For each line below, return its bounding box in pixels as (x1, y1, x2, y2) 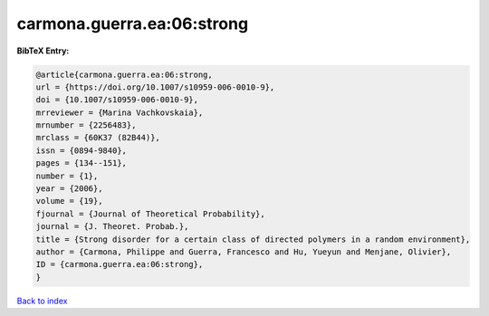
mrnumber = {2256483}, (35, 120, 137, 130)
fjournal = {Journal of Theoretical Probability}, (35, 208, 266, 219)
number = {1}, (35, 170, 99, 181)
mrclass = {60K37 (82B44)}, (35, 132, 160, 143)
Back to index (16, 295, 68, 306)
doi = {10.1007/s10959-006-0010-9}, (35, 95, 199, 105)
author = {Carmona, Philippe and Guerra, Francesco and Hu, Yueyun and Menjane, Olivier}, (35, 247, 452, 257)
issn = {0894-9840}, (35, 145, 127, 156)
